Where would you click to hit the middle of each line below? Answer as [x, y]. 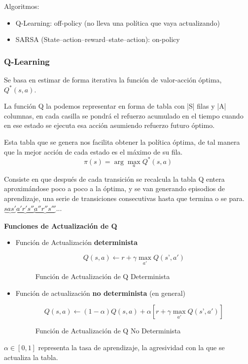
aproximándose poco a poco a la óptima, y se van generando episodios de [114, 188]
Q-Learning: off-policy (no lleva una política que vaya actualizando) [118, 22]
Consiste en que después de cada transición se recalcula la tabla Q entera [114, 179]
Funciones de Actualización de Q [61, 225]
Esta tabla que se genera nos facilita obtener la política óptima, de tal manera [122, 142]
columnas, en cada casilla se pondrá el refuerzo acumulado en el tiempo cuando [124, 115]
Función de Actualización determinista [76, 242]
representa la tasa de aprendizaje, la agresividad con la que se [131, 347]
